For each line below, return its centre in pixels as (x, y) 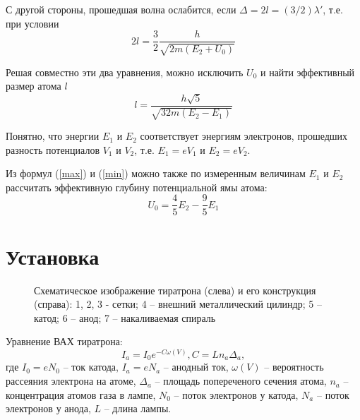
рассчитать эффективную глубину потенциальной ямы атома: (137, 187)
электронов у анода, (48, 408)
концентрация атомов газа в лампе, (81, 394)
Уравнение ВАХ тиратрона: (64, 341)
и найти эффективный (307, 72)
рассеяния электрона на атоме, (71, 381)
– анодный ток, (196, 367)
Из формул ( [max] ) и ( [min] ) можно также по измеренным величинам (156, 173)
